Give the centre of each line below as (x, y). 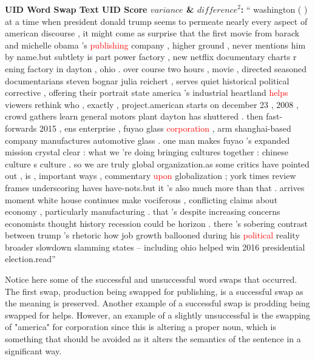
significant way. (33, 350)
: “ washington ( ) (274, 9)
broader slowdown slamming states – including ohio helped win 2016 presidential (155, 247)
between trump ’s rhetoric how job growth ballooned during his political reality (152, 235)
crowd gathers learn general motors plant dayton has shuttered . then (134, 116)
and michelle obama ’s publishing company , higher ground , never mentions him (155, 45)
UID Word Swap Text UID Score (76, 9)
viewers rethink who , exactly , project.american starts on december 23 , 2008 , (152, 104)
